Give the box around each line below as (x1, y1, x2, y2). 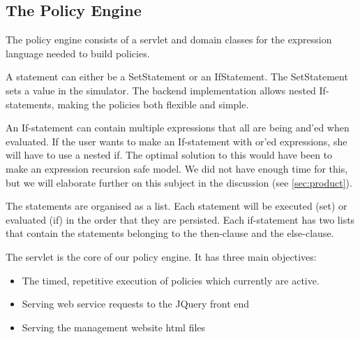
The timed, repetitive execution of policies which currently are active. (22, 273, 320, 287)
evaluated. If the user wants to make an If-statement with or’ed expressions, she (6, 134, 347, 148)
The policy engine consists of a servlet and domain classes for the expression (6, 32, 332, 47)
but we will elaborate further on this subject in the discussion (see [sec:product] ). (6, 175, 352, 189)
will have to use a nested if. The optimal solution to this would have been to (6, 147, 333, 162)
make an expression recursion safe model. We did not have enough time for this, (6, 161, 348, 175)
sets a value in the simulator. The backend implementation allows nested (6, 82, 316, 97)
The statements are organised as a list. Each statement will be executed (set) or (6, 199, 347, 213)
